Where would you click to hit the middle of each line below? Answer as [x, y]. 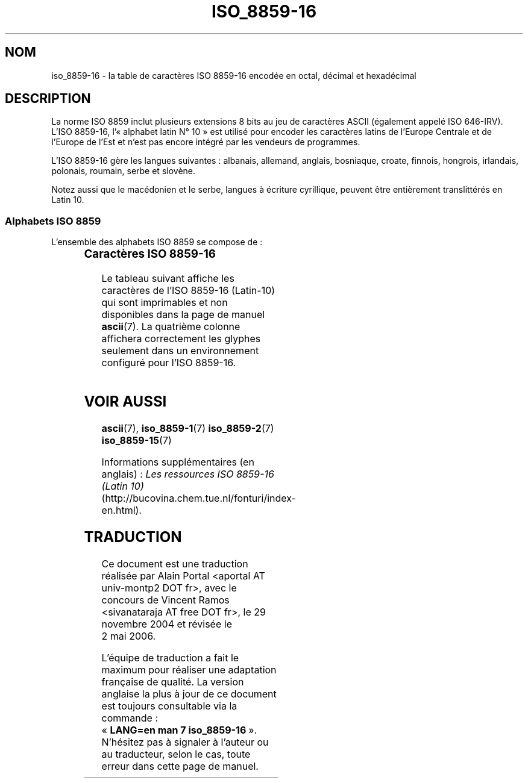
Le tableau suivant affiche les [168, 278]
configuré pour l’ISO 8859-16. [169, 362]
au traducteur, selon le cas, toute [176, 754]
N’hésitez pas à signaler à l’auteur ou [185, 742]
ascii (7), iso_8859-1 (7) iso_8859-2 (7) [188, 428]
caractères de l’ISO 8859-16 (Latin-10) [188, 290]
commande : [130, 718]
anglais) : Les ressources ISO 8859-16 [188, 474]
